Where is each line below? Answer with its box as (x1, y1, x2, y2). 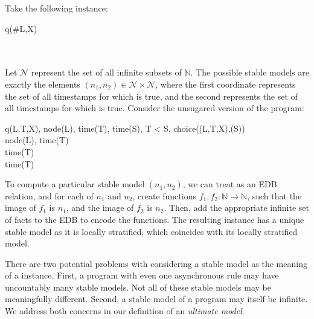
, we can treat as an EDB (182, 178, 277, 190)
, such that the (247, 189, 302, 202)
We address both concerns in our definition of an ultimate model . (5, 304, 245, 317)
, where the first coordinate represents (155, 77, 296, 90)
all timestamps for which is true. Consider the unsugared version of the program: (5, 101, 304, 114)
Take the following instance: (5, 2, 108, 14)
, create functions (132, 189, 196, 202)
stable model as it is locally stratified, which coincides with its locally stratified (5, 225, 298, 237)
